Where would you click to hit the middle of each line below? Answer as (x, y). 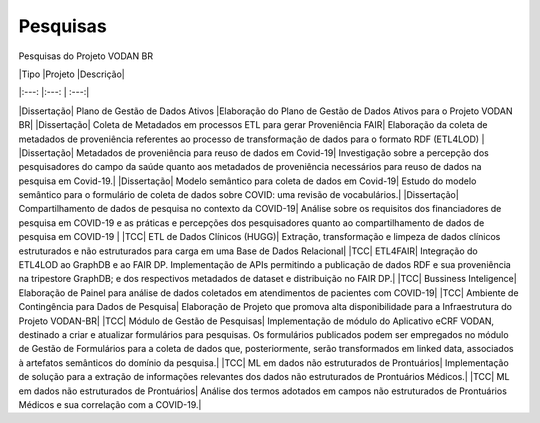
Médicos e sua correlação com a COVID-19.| (110, 404)
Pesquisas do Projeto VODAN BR (86, 56)
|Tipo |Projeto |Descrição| (71, 74)
